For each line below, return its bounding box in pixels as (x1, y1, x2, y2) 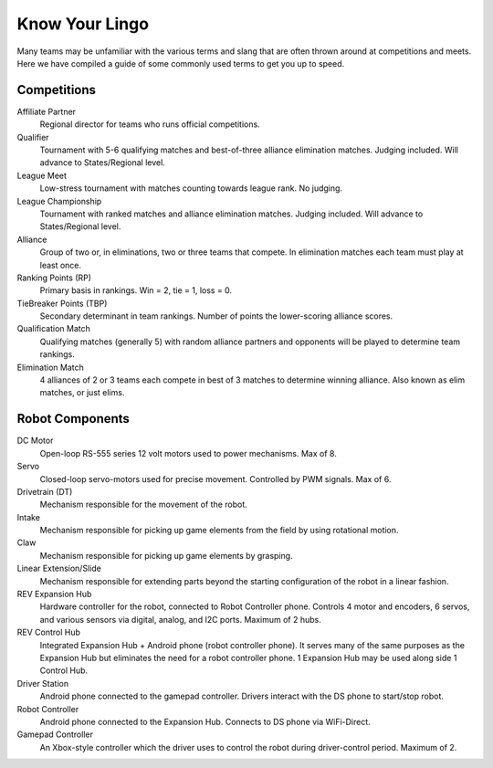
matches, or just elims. (39, 387, 125, 398)
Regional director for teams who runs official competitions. (39, 119, 260, 130)
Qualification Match (16, 323, 90, 334)
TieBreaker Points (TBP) (16, 298, 108, 309)
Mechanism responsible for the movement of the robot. (39, 499, 248, 510)
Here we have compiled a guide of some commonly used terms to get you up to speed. (16, 58, 345, 68)
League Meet (16, 170, 68, 181)
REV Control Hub (16, 626, 81, 638)
